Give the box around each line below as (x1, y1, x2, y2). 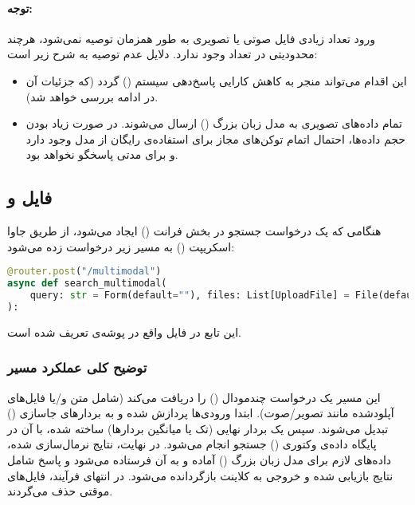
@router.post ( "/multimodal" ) (7, 266, 162, 278)
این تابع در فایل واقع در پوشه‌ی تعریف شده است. (7, 323, 241, 340)
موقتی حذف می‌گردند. (7, 483, 113, 499)
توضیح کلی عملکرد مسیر (7, 357, 147, 377)
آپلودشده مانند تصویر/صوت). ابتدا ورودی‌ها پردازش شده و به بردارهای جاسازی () (7, 404, 394, 421)
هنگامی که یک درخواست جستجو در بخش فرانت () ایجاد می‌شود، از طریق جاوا (7, 223, 382, 239)
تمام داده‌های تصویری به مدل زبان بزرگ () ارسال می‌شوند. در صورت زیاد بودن (25, 115, 402, 132)
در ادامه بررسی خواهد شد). (25, 88, 159, 105)
